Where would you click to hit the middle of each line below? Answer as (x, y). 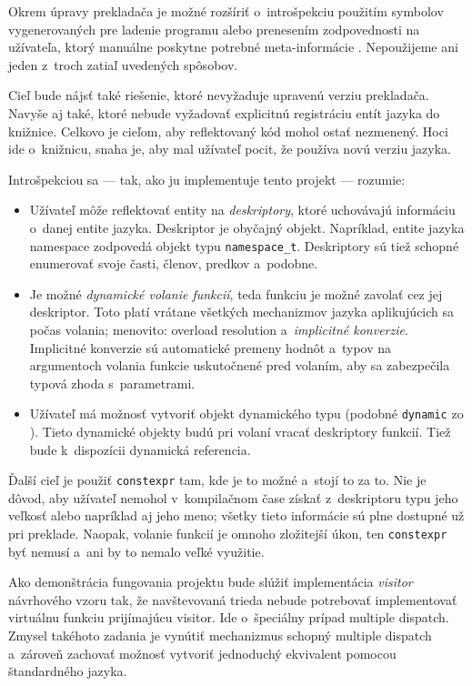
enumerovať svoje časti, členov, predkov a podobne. (174, 263)
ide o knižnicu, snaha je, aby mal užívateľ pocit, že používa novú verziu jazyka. (230, 149)
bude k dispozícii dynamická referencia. (140, 449)
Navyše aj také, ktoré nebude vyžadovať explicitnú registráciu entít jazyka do (224, 112)
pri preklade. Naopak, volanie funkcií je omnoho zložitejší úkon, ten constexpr (228, 534)
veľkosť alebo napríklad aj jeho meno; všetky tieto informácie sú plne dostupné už (236, 515)
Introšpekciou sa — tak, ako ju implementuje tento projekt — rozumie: (207, 179)
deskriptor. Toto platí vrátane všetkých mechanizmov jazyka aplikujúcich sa (242, 312)
